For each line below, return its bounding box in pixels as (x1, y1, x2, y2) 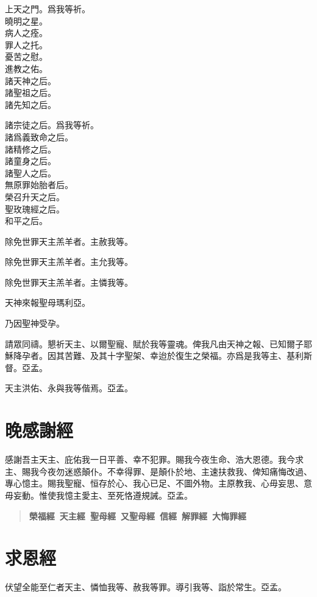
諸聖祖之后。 (5, 86, 56, 99)
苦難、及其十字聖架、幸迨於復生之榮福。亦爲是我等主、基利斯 (64, 349, 312, 362)
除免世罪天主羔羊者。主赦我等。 (5, 234, 133, 247)
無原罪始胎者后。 (5, 178, 73, 191)
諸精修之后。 (5, 142, 56, 155)
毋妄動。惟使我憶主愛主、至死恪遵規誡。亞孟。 (5, 488, 193, 501)
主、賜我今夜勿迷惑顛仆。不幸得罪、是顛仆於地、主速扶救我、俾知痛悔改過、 (5, 465, 312, 477)
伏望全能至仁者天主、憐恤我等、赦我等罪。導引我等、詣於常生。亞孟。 (5, 581, 287, 593)
